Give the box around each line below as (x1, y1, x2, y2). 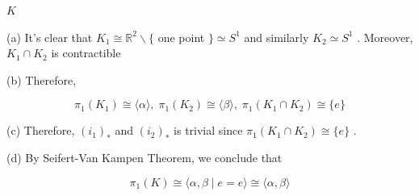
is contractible (51, 44, 121, 61)
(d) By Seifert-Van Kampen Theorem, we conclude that (6, 148, 283, 165)
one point (157, 28, 205, 45)
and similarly (244, 28, 309, 45)
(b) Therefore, (6, 71, 77, 88)
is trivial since (174, 122, 243, 139)
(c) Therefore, (6, 122, 75, 139)
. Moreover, (357, 28, 413, 45)
